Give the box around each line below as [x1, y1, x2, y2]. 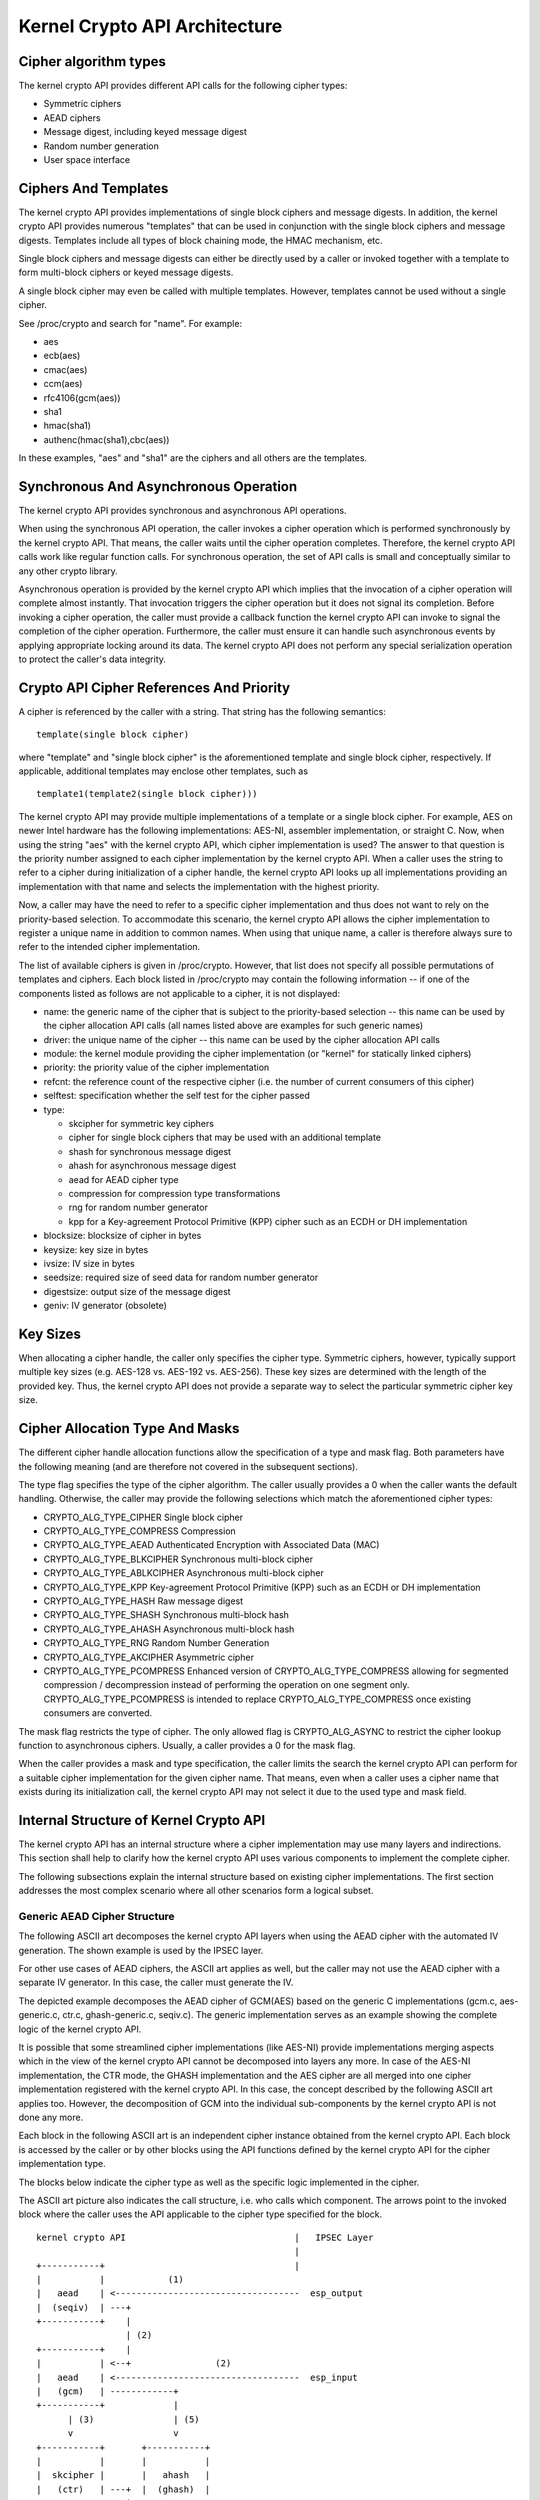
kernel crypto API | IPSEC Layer [36, 2231, 374, 2243]
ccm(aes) [43, 378, 83, 390]
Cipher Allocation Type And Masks [18, 1420, 240, 1437]
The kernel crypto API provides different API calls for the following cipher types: [18, 80, 348, 92]
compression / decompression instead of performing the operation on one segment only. [43, 1679, 410, 1691]
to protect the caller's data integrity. [18, 653, 167, 665]
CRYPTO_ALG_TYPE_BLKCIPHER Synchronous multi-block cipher [43, 1553, 314, 1565]
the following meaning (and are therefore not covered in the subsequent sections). [18, 1460, 359, 1472]
